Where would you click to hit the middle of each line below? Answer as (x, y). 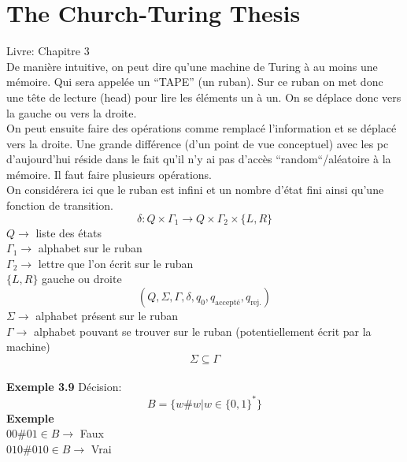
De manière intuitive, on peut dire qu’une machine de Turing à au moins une (192, 66)
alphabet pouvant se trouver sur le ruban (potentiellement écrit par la (203, 331)
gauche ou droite (82, 279)
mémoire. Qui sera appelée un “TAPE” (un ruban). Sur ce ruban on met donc (195, 82)
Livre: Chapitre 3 (48, 51)
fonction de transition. (60, 205)
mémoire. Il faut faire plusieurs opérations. (109, 174)
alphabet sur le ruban (90, 248)
